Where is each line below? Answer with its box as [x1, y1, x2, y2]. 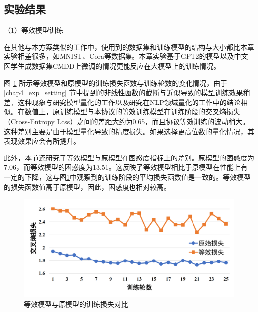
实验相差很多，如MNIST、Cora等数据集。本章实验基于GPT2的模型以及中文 [4, 51, 248, 61]
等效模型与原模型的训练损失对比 [24, 298, 128, 309]
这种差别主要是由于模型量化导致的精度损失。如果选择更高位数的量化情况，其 [4, 126, 254, 136]
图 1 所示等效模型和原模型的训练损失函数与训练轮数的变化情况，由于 [4, 77, 228, 88]
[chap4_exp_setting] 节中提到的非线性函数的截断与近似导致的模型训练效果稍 [4, 87, 250, 98]
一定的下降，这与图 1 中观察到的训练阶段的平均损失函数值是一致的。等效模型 [4, 171, 251, 182]
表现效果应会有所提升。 [4, 136, 80, 146]
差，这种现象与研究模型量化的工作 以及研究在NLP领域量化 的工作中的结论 [4, 97, 241, 107]
